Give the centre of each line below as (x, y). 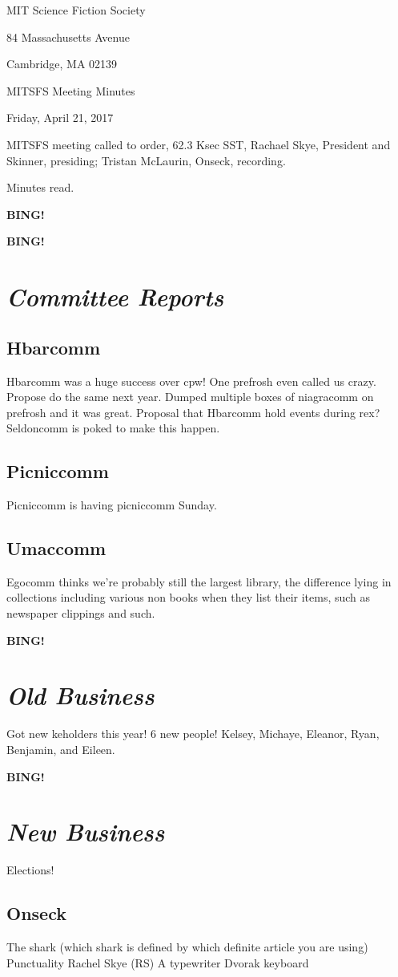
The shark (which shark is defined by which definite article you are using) (187, 947)
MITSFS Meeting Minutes (71, 90)
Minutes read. (40, 187)
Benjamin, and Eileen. (61, 749)
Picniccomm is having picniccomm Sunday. (112, 505)
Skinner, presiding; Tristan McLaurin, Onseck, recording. (146, 160)
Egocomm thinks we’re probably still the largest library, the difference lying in (199, 581)
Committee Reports (115, 297)
